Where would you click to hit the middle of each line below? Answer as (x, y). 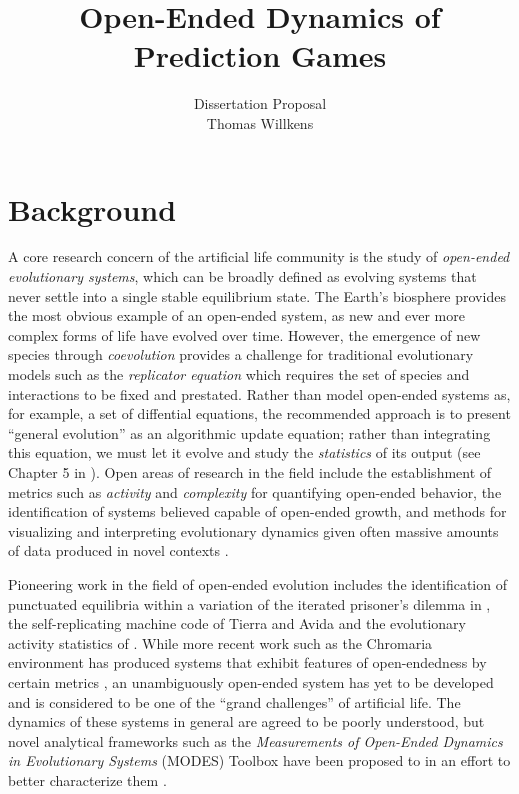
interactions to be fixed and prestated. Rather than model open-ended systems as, (259, 393)
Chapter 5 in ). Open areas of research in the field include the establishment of (250, 471)
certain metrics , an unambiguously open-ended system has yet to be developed (251, 681)
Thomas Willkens (260, 122)
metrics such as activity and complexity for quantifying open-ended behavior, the (255, 491)
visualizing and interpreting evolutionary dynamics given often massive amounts (253, 530)
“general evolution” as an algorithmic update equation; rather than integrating (249, 432)
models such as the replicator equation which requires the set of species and (239, 374)
